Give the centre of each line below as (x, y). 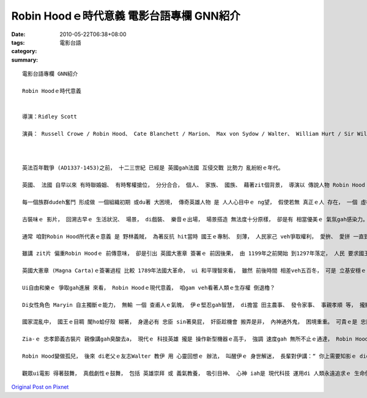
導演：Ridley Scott (50, 117)
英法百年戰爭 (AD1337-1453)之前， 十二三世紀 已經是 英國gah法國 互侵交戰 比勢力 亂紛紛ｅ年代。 (153, 168)
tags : (18, 42)
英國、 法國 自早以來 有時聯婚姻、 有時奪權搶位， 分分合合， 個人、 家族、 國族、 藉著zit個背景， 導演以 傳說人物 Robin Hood (194, 185)
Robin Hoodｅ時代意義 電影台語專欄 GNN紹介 (126, 16)
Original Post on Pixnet (40, 387)
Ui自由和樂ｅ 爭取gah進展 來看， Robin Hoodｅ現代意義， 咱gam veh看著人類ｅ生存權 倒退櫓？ (149, 288)
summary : (25, 60)
